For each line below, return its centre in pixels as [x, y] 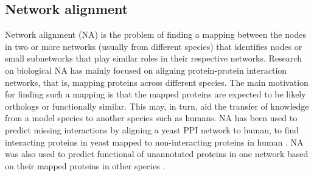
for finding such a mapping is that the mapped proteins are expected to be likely [155, 94]
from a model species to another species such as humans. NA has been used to [151, 118]
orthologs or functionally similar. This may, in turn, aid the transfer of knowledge [157, 106]
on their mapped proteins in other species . [85, 165]
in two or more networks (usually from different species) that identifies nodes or [154, 46]
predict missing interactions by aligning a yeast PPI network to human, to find [152, 129]
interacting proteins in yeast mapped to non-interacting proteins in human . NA [154, 142]
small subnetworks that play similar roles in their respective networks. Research [153, 58]
